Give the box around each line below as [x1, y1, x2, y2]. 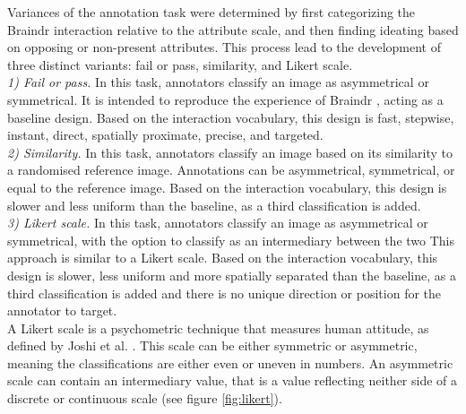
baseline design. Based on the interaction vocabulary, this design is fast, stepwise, [7, 108, 454, 126]
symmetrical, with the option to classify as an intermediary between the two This [7, 230, 455, 249]
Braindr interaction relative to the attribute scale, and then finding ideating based [7, 20, 459, 39]
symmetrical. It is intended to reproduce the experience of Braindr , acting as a [7, 90, 444, 108]
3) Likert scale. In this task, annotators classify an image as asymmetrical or [7, 213, 428, 232]
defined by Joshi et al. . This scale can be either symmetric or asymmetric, [7, 336, 418, 355]
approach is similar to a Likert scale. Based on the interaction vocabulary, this [7, 248, 438, 267]
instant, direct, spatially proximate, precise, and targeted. [7, 125, 324, 144]
